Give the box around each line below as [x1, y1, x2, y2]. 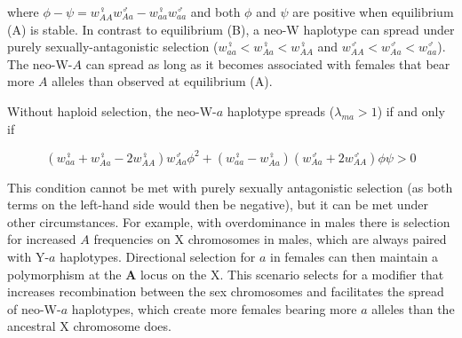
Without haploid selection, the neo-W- [7, 101, 217, 120]
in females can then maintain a [270, 248, 439, 266]
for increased [7, 230, 76, 248]
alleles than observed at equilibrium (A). [52, 72, 273, 90]
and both [190, 3, 241, 20]
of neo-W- [7, 299, 61, 318]
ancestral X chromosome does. [7, 317, 171, 335]
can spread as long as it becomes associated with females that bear [85, 54, 450, 73]
